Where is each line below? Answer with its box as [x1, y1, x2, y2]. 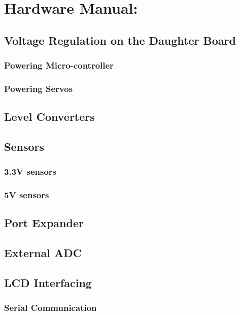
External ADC [4, 245, 82, 261]
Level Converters [4, 109, 95, 124]
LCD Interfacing [4, 275, 92, 291]
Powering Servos [4, 82, 73, 94]
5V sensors [4, 188, 49, 201]
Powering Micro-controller [4, 59, 114, 72]
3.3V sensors [4, 165, 57, 178]
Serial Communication [4, 301, 97, 314]
